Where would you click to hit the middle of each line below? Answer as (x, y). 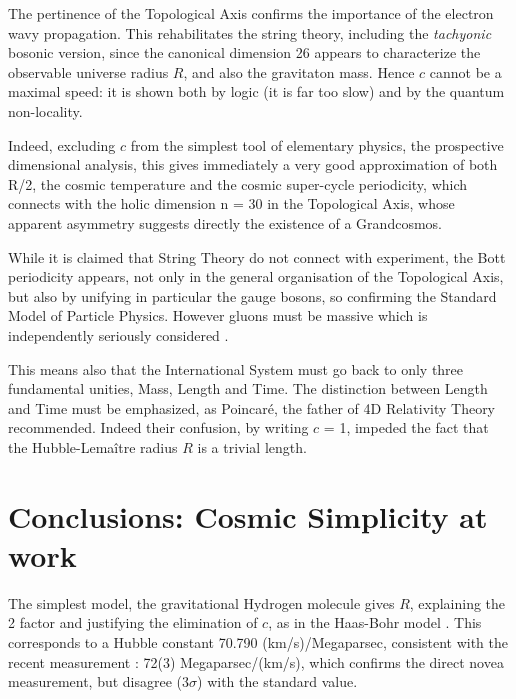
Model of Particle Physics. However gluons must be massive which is (218, 315)
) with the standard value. (277, 681)
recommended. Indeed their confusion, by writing (158, 427)
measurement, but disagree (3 (99, 681)
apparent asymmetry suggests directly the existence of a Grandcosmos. (225, 222)
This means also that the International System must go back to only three (236, 368)
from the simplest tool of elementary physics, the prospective (317, 144)
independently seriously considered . (118, 334)
